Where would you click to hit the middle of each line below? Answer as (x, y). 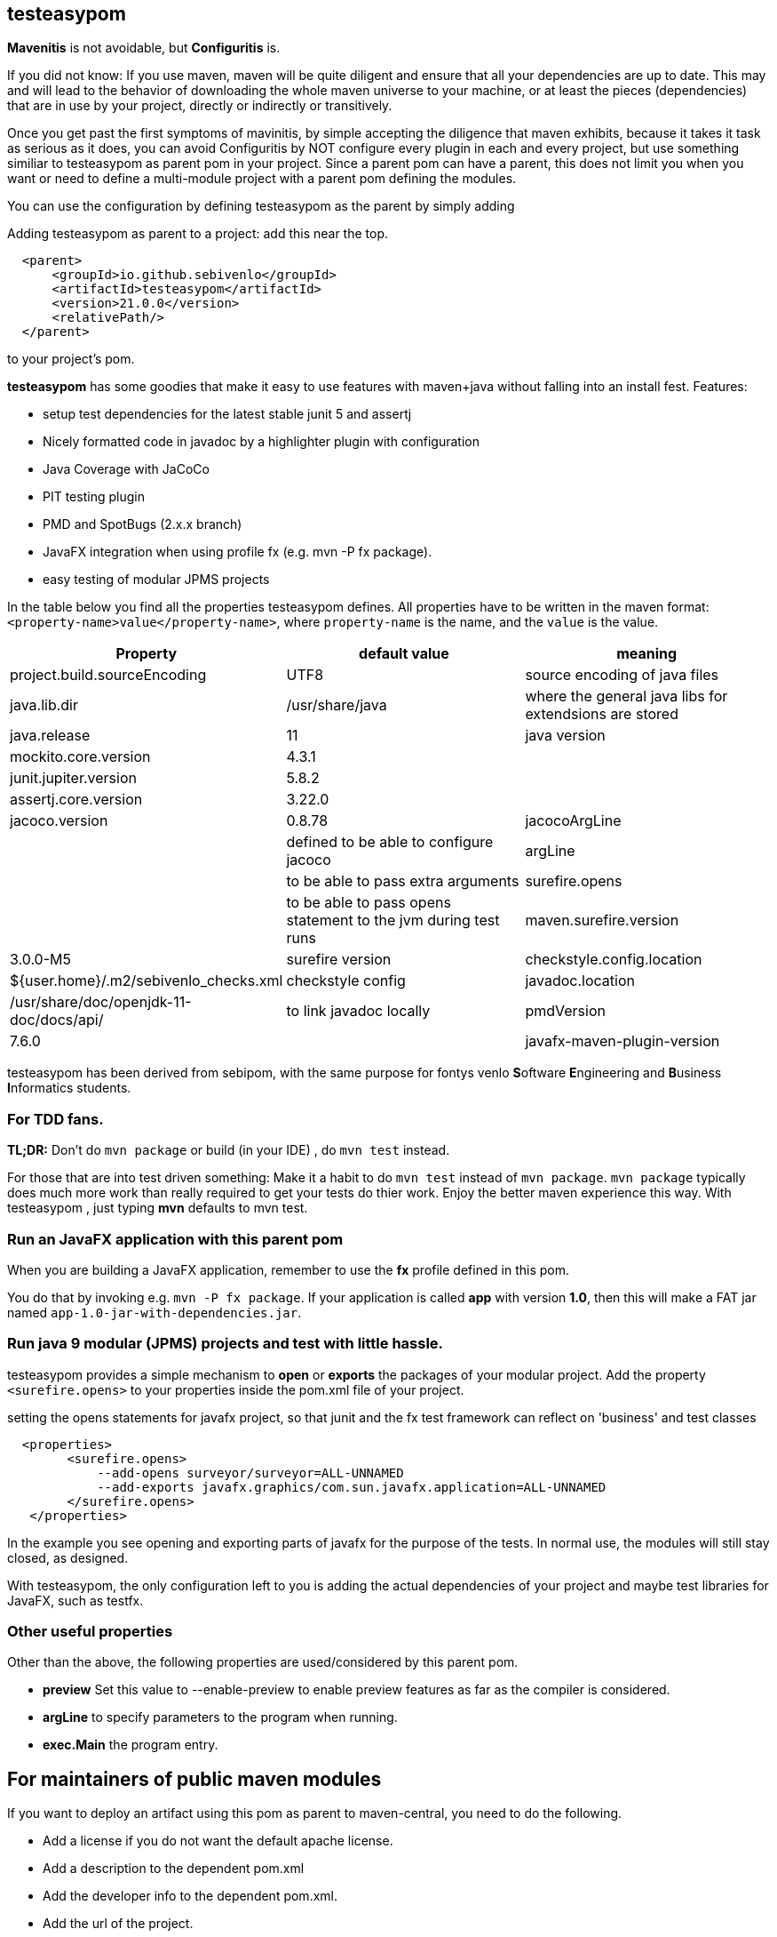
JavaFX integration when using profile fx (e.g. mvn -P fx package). (238, 552)
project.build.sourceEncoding (108, 675)
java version (565, 736)
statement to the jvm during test (393, 920)
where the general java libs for (626, 696)
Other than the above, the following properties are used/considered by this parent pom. (263, 1662)
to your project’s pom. (71, 359)
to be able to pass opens (369, 903)
